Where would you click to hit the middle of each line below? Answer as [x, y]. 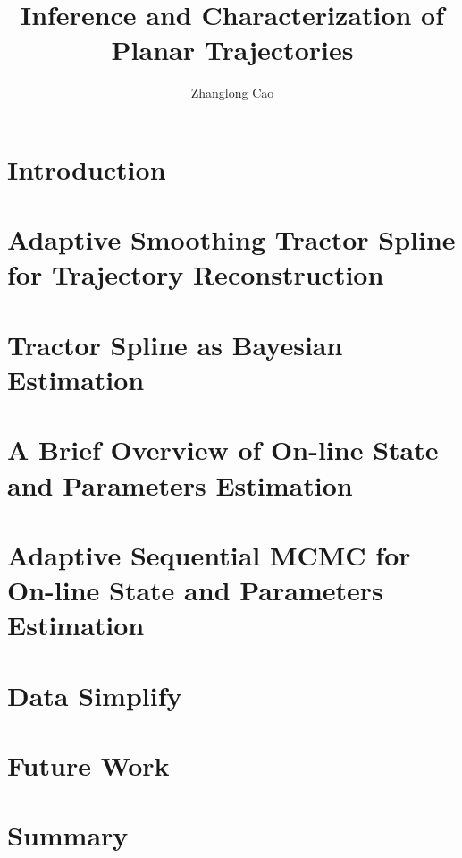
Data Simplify [95, 695]
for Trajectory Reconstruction [196, 274]
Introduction [87, 169]
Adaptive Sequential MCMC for [209, 554]
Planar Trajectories [232, 50]
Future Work [88, 765]
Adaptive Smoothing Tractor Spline [231, 239]
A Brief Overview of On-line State [223, 450]
